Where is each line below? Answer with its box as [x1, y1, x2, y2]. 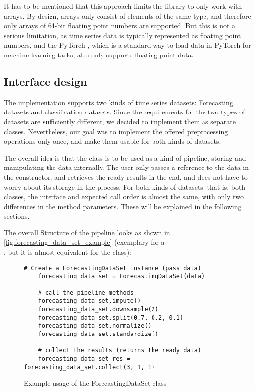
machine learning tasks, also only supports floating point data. [4, 49, 194, 59]
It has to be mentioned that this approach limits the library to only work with [4, 1, 242, 11]
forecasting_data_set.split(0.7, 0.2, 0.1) [38, 314, 184, 321]
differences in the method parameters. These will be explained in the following [4, 201, 242, 211]
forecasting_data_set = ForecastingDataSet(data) [38, 273, 205, 280]
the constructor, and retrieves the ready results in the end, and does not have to [4, 171, 248, 182]
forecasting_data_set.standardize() [38, 330, 159, 337]
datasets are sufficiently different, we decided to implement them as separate [4, 116, 236, 126]
